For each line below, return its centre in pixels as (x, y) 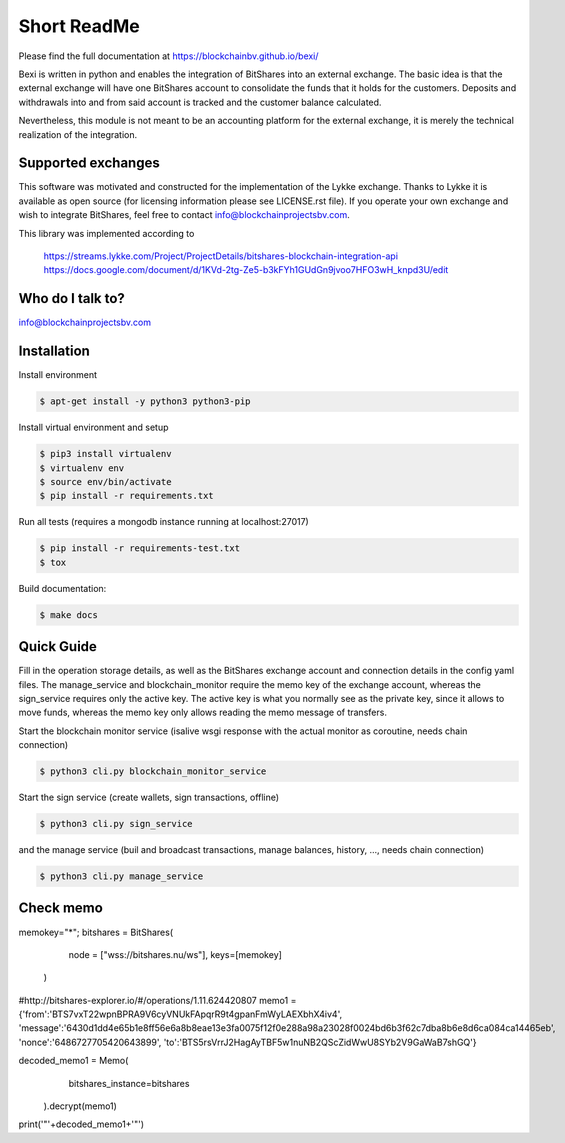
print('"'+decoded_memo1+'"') (81, 1124)
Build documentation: (62, 588)
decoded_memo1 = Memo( (73, 1061)
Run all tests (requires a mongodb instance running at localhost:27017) (163, 522)
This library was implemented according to (106, 233)
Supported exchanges (89, 163)
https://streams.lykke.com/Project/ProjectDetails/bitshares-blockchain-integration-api (221, 256)
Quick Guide (57, 646)
